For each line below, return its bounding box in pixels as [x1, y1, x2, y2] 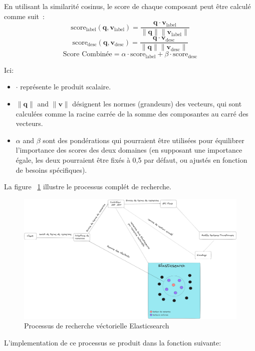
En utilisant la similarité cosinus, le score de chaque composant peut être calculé [4, 1, 251, 11]
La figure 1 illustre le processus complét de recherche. [4, 181, 171, 192]
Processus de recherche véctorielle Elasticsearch [24, 320, 169, 331]
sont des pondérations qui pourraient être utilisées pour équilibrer [43, 135, 244, 145]
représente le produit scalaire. [20, 81, 111, 92]
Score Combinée [63, 51, 112, 58]
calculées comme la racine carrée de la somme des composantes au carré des [16, 108, 248, 119]
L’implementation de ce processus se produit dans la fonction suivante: [4, 337, 221, 347]
